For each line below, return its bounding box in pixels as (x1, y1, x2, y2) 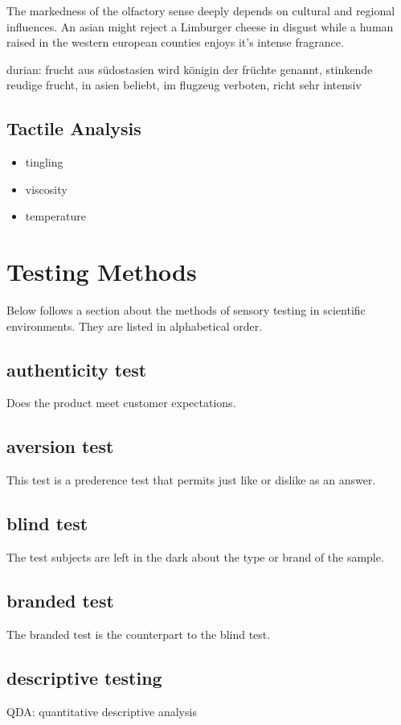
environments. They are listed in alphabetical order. (6, 317, 263, 334)
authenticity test (6, 356, 147, 381)
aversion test (6, 434, 114, 459)
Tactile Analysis (6, 116, 141, 141)
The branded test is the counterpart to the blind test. (6, 625, 271, 642)
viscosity (25, 180, 68, 197)
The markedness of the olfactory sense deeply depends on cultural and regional (6, 2, 395, 19)
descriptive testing (6, 665, 162, 690)
